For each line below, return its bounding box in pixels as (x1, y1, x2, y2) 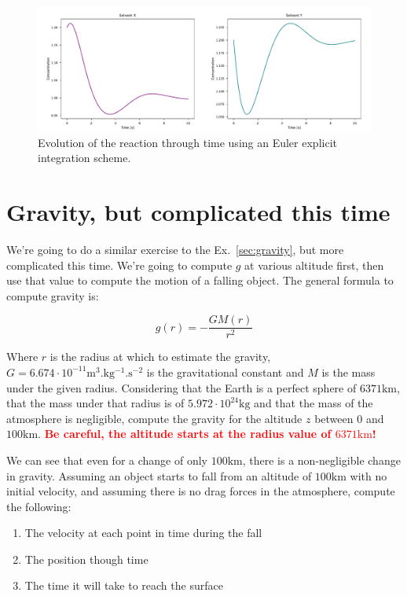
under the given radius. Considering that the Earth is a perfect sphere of (6, 379, 357, 395)
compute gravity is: (6, 287, 99, 304)
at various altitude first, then (244, 256, 384, 273)
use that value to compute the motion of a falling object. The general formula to (6, 272, 394, 289)
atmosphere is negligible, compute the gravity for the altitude (6, 410, 302, 426)
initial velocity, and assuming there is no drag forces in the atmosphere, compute (6, 483, 395, 499)
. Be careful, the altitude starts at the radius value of (38, 425, 332, 442)
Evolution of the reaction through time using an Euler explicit (38, 134, 337, 150)
